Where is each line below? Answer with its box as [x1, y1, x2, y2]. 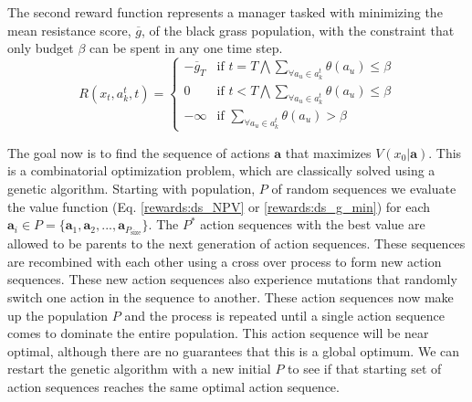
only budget [7, 38, 74, 58]
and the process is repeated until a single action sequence [124, 305, 445, 324]
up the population [7, 305, 109, 324]
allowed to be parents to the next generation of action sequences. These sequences [7, 234, 466, 253]
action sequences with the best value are [200, 215, 425, 234]
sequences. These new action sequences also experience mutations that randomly [7, 270, 457, 289]
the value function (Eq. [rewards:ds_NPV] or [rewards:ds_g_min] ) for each [7, 196, 430, 216]
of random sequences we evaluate [271, 178, 456, 197]
